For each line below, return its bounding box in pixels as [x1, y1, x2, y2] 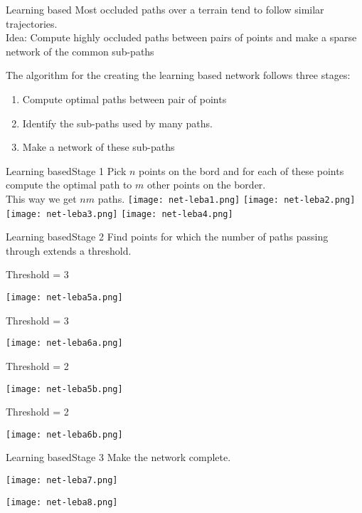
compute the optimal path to [6, 177, 132, 192]
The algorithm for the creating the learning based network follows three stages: [6, 68, 351, 83]
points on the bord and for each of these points [139, 163, 344, 178]
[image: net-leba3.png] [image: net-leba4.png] [6, 208, 233, 219]
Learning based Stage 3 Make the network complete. [6, 450, 231, 465]
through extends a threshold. [6, 243, 132, 258]
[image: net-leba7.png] [6, 475, 118, 486]
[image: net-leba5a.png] [6, 292, 123, 303]
